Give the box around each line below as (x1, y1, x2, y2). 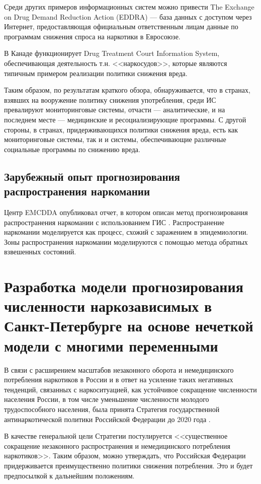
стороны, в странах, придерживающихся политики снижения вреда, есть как (4, 124, 238, 134)
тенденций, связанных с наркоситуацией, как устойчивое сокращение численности (4, 384, 257, 394)
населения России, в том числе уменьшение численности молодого (4, 394, 209, 404)
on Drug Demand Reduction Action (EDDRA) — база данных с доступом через (4, 11, 252, 22)
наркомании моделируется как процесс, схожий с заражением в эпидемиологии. (4, 227, 248, 237)
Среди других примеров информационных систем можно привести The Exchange (4, 2, 254, 12)
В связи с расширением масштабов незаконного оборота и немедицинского (4, 364, 234, 375)
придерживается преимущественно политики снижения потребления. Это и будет (4, 460, 253, 470)
